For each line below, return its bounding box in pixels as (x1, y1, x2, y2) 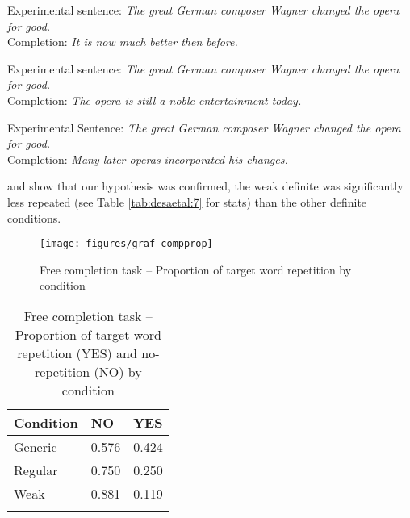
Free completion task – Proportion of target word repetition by (40, 261, 352, 278)
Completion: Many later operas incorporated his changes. (7, 150, 288, 167)
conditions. (7, 209, 61, 226)
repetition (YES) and (17, 343, 137, 362)
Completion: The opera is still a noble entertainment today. (7, 91, 302, 108)
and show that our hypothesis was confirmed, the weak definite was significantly (7, 178, 404, 194)
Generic (14, 437, 57, 456)
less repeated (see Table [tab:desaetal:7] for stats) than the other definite (7, 193, 367, 210)
